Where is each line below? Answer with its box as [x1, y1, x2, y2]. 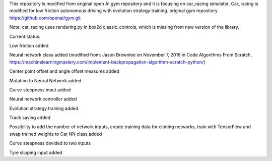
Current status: [9, 33, 41, 39]
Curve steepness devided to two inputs [9, 140, 91, 146]
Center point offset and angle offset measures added [9, 68, 119, 74]
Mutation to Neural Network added [9, 77, 82, 83]
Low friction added [9, 42, 49, 48]
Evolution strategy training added [9, 105, 79, 111]
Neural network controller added [9, 96, 77, 102]
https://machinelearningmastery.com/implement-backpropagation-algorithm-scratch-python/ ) [9, 59, 206, 65]
